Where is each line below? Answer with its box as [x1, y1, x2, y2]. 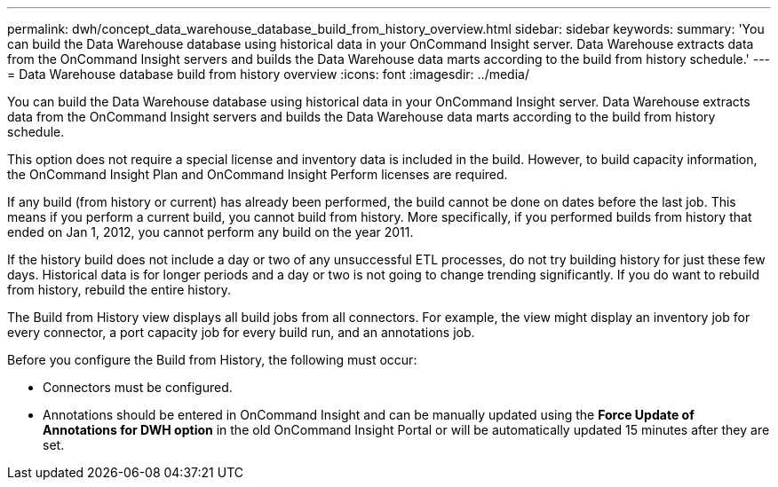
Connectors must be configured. [43, 380, 233, 395]
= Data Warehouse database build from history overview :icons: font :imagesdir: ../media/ [7, 67, 529, 82]
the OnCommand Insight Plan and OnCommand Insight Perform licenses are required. [7, 167, 508, 182]
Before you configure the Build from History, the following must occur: [7, 352, 417, 367]
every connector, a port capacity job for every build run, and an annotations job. [7, 325, 475, 340]
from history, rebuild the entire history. [7, 282, 231, 297]
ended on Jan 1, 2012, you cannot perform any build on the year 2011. [7, 224, 414, 240]
